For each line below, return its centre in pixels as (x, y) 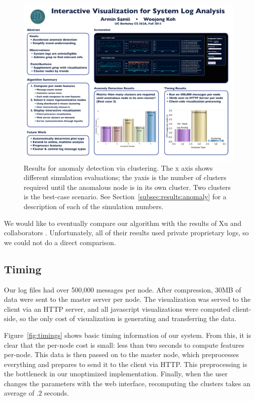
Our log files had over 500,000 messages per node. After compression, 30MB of (123, 289)
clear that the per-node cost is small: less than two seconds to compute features (124, 345)
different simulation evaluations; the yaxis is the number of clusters (125, 177)
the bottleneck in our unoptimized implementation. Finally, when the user (116, 374)
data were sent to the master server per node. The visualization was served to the (127, 299)
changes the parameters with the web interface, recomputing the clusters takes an (127, 383)
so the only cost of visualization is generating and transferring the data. (128, 318)
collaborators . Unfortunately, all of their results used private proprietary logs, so (127, 233)
